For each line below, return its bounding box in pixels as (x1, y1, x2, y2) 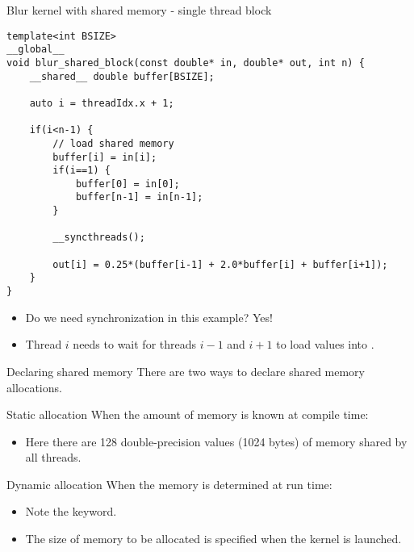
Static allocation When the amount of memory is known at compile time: (6, 406, 369, 423)
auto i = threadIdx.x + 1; (29, 97, 174, 109)
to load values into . (276, 336, 374, 353)
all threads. (25, 449, 82, 466)
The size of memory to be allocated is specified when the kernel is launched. (25, 530, 402, 547)
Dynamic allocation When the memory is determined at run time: (6, 475, 332, 492)
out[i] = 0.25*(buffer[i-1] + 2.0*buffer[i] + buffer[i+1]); (52, 258, 388, 270)
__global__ (6, 44, 65, 56)
